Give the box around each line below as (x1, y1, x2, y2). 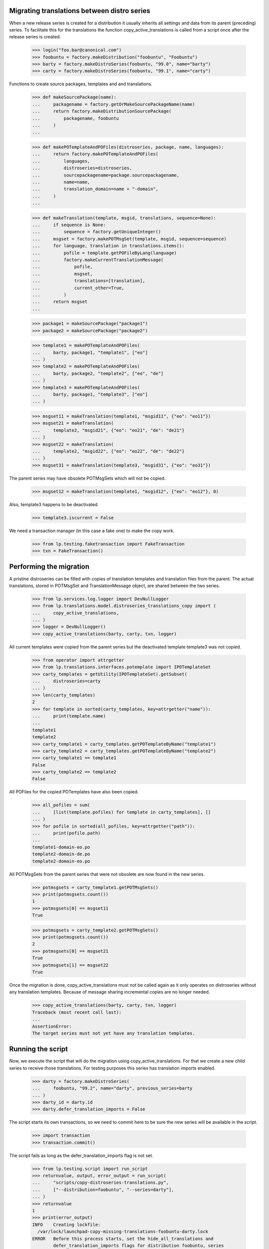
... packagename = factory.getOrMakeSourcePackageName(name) (32, 101, 195, 107)
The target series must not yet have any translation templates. (32, 1030, 195, 1036)
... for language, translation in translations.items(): (32, 243, 185, 249)
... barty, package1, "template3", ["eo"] (32, 392, 148, 397)
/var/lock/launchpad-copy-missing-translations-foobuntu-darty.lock (37, 1229, 209, 1235)
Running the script (9, 1045, 68, 1054)
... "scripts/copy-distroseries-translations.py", (32, 1180, 169, 1186)
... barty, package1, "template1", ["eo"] (32, 350, 148, 355)
